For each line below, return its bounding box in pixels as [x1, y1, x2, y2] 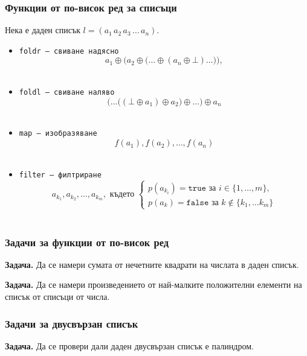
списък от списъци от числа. [5, 290, 110, 303]
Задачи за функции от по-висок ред [5, 234, 169, 249]
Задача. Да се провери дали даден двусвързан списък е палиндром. [5, 339, 254, 352]
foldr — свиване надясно [19, 46, 119, 56]
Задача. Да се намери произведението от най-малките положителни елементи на [5, 278, 302, 291]
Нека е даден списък [5, 24, 80, 36]
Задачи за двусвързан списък [5, 316, 138, 331]
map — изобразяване [19, 129, 97, 138]
